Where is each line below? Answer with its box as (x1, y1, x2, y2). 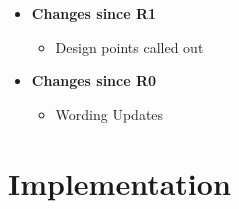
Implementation (8, 162, 231, 203)
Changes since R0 (31, 70, 157, 91)
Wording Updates (55, 103, 164, 124)
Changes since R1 (31, 3, 157, 23)
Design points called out (55, 36, 204, 57)
